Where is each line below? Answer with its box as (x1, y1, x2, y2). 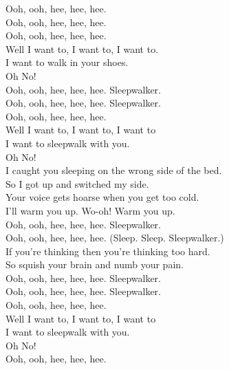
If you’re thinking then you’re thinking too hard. (6, 243, 210, 258)
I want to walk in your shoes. (6, 55, 129, 69)
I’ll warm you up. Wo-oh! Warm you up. (6, 203, 175, 217)
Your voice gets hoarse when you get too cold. (6, 190, 199, 204)
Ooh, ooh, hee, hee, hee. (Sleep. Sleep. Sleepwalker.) (6, 230, 224, 245)
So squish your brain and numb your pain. (6, 257, 184, 272)
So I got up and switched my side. (6, 176, 149, 191)
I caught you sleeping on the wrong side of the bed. (6, 163, 222, 177)
